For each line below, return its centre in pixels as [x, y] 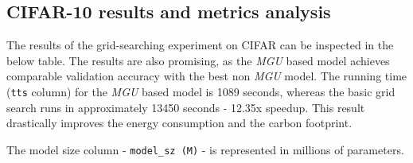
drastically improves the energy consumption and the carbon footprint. [179, 123]
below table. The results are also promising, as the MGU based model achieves [198, 60]
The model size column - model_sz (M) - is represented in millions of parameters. [205, 149]
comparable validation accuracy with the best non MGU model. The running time [207, 76]
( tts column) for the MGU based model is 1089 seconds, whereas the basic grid [201, 91]
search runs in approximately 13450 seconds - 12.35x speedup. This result [186, 107]
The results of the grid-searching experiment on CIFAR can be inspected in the [200, 45]
